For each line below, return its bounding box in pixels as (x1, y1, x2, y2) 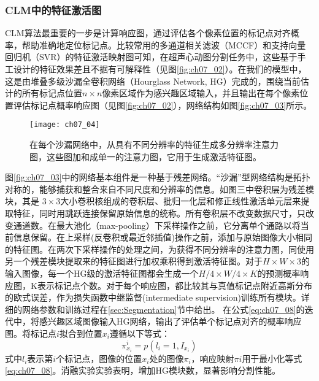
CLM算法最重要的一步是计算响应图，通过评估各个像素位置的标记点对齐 (5, 26, 291, 39)
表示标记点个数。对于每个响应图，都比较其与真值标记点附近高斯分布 (37, 279, 312, 291)
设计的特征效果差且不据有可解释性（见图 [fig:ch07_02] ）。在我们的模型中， (13, 63, 307, 75)
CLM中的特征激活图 (5, 2, 102, 17)
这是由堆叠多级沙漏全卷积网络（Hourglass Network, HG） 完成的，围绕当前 (5, 74, 301, 87)
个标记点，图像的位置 (56, 352, 142, 364)
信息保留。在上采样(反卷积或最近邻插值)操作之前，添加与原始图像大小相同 (13, 231, 312, 244)
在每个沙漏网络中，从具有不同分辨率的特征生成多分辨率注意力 (29, 138, 279, 151)
